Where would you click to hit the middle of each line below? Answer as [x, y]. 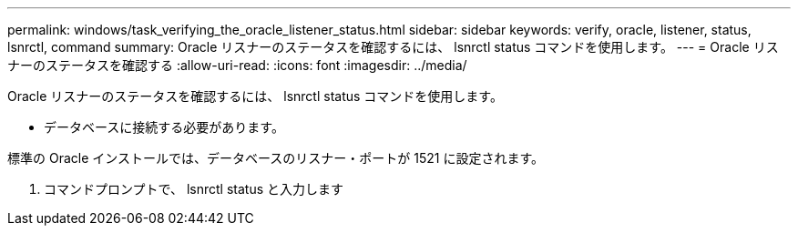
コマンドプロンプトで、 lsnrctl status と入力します [194, 189]
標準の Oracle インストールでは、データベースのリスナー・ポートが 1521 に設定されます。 [276, 158]
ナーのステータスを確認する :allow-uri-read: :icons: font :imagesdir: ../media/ [237, 65]
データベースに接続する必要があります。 [164, 127]
